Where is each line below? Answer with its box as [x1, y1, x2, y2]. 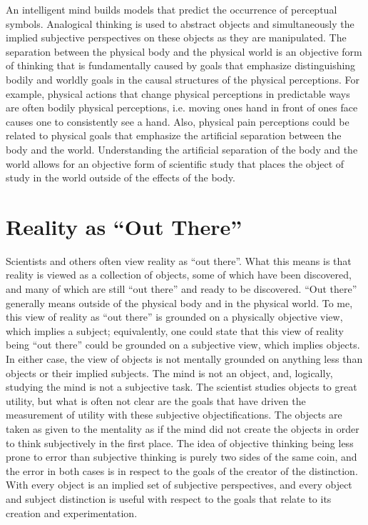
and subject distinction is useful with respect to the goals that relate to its [6, 491, 332, 506]
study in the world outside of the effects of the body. [6, 170, 235, 185]
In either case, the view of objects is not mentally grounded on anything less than [6, 351, 363, 366]
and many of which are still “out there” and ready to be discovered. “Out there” [6, 281, 357, 296]
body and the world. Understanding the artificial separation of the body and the [6, 141, 358, 156]
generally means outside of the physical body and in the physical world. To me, [6, 295, 353, 310]
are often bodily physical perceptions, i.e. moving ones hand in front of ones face [6, 100, 358, 115]
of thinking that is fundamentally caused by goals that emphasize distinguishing [6, 58, 356, 73]
